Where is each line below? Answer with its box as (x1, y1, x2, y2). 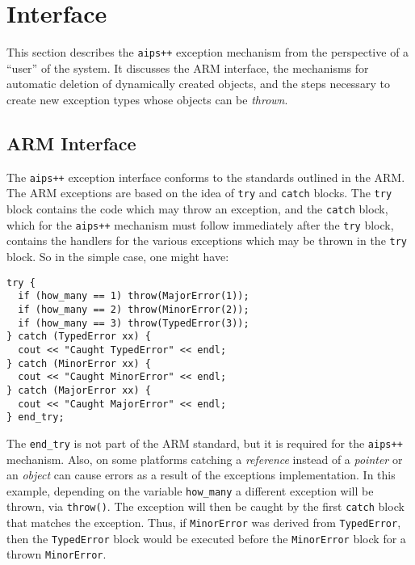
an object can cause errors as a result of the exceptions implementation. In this (6, 466, 396, 483)
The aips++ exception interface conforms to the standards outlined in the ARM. (6, 168, 405, 185)
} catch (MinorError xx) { (6, 357, 151, 369)
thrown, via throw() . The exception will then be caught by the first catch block (6, 498, 405, 515)
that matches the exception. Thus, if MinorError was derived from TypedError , (6, 514, 401, 531)
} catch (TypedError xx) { (6, 331, 151, 343)
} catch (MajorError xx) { (6, 384, 151, 396)
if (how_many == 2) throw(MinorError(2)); (18, 303, 249, 315)
